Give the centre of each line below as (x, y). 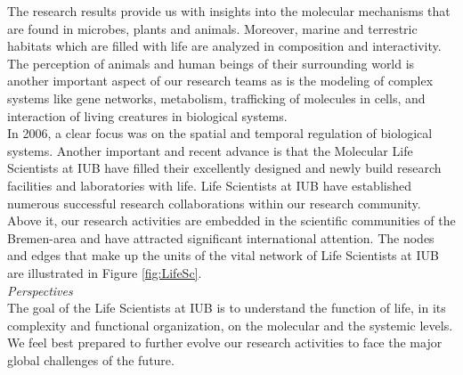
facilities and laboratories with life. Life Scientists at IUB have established (209, 185)
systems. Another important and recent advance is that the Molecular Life (210, 150)
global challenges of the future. (91, 359)
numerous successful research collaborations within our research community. (214, 203)
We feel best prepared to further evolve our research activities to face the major (225, 342)
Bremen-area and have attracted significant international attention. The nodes (221, 237)
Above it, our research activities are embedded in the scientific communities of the (231, 220)
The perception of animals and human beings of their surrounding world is (211, 63)
